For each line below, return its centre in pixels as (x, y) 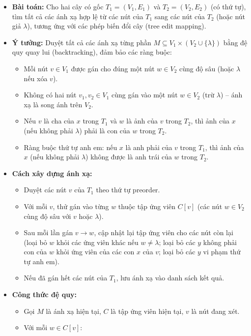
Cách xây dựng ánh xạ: (52, 173)
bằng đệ (235, 42)
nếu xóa (36, 78)
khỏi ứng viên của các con (95, 252)
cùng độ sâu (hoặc (207, 68)
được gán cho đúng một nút (113, 68)
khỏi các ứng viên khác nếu (98, 242)
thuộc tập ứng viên (147, 206)
